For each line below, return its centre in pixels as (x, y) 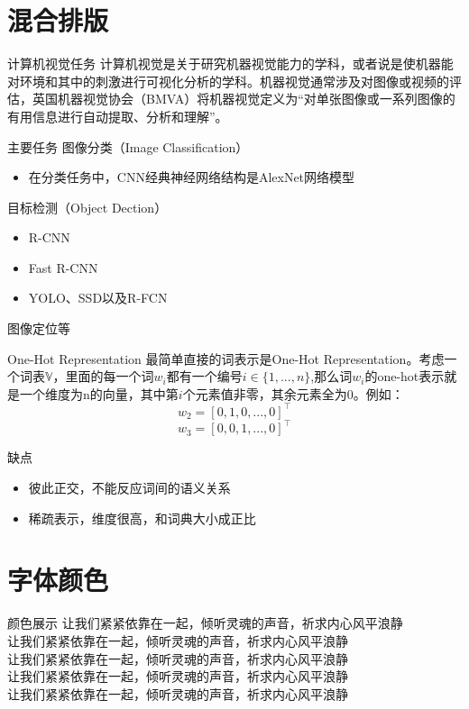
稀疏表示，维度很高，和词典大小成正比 (142, 518)
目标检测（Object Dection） (87, 207)
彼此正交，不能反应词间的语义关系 (129, 488)
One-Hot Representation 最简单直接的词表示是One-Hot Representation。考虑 (226, 358)
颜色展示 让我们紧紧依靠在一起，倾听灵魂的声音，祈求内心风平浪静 (205, 623)
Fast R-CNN (63, 267)
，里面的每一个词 (103, 376)
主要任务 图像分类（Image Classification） (128, 146)
